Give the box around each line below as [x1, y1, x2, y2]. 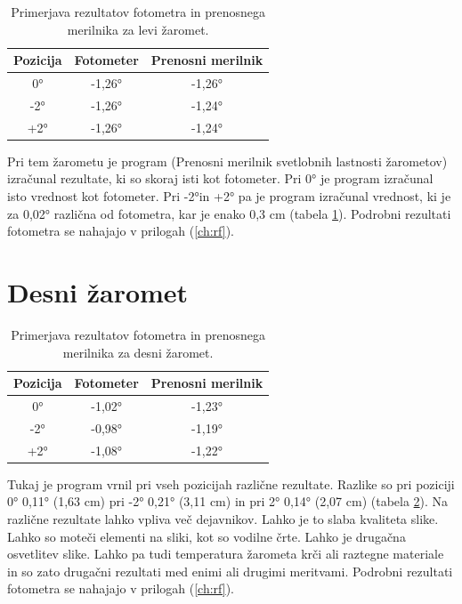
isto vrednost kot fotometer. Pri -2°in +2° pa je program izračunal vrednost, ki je [7, 187, 451, 205]
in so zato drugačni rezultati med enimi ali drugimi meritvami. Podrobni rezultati [7, 561, 453, 580]
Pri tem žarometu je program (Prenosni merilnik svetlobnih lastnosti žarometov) [7, 151, 448, 170]
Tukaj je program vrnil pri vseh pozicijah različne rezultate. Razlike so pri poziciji [7, 474, 455, 493]
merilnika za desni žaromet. [62, 342, 214, 361]
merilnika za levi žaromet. [67, 20, 209, 38]
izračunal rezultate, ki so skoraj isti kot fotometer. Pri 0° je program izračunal [7, 169, 434, 188]
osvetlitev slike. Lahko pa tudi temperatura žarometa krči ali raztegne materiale [7, 544, 444, 563]
